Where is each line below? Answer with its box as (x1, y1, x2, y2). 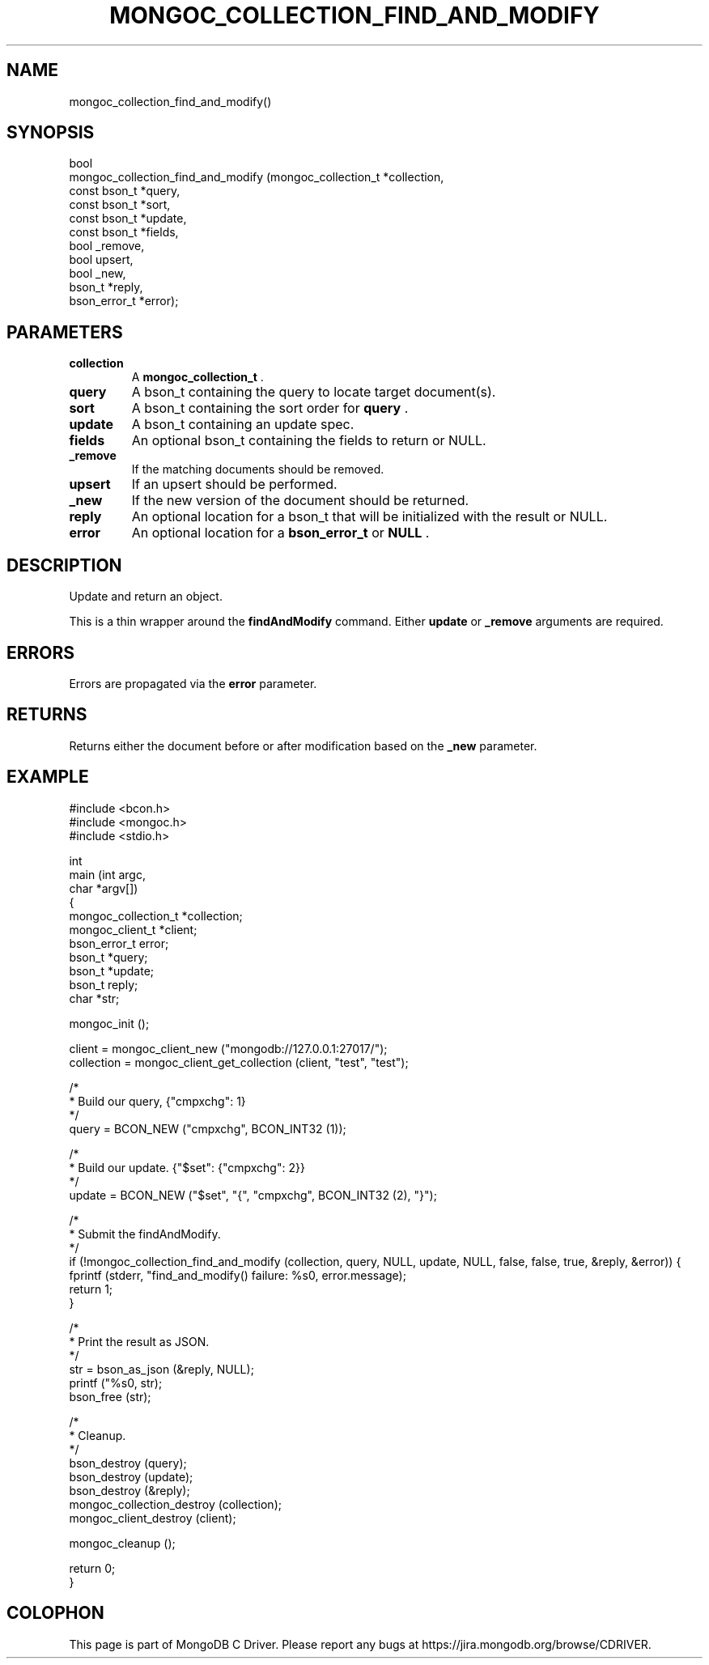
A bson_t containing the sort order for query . (131, 400, 409, 417)
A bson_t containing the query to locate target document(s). (131, 384, 496, 401)
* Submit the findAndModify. (69, 1226, 221, 1241)
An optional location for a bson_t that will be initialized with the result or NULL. (131, 508, 608, 525)
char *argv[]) (69, 881, 138, 895)
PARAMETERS (6, 321, 123, 342)
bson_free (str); (69, 1389, 151, 1404)
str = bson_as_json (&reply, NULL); (69, 1361, 254, 1376)
